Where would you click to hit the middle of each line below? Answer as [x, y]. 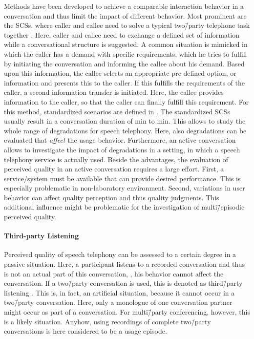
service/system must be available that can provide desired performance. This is [122, 178]
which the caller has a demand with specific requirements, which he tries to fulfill [126, 53]
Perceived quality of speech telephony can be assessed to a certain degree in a [120, 254]
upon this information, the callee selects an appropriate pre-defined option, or [120, 73]
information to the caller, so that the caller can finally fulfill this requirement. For [127, 101]
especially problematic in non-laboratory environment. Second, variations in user [125, 188]
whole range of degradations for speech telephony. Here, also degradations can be [125, 130]
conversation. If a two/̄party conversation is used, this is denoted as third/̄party [123, 283]
